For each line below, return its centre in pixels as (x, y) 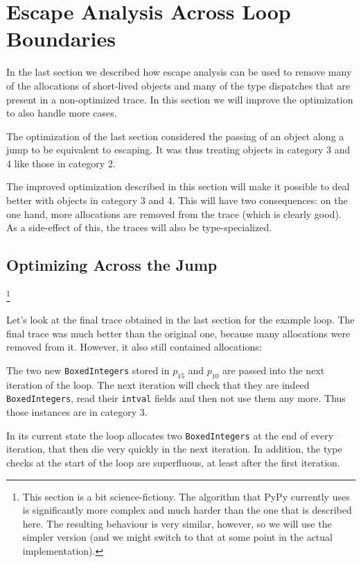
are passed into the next (274, 370)
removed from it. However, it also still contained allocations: (134, 347)
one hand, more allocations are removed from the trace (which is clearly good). (174, 213)
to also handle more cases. (62, 113)
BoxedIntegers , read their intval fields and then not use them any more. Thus (176, 398)
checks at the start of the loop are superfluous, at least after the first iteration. (173, 462)
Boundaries (61, 39)
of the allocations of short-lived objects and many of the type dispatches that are (178, 85)
